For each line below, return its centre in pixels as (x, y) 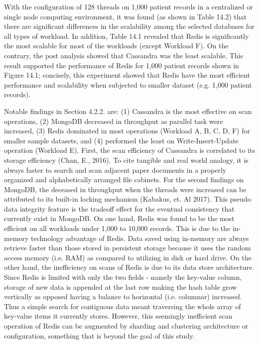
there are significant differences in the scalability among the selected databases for (129, 26)
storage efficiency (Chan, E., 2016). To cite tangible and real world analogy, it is (126, 160)
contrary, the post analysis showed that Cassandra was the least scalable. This (124, 55)
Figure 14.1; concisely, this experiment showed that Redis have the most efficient (127, 75)
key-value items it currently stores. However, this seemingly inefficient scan (118, 316)
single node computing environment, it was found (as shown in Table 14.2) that (126, 16)
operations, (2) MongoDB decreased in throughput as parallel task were (114, 121)
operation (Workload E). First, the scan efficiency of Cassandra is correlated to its (129, 150)
